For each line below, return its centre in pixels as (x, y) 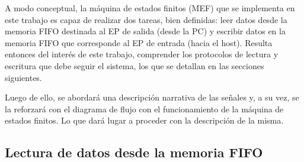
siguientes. (23, 77)
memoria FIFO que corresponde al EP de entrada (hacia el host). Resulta (139, 42)
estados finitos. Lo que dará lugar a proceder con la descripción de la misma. (144, 120)
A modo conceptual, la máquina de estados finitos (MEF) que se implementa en (150, 8)
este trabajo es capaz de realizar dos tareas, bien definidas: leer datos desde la (146, 19)
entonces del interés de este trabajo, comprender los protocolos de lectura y (142, 54)
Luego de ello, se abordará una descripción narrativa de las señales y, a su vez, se (152, 97)
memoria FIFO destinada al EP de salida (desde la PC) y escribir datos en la (145, 31)
